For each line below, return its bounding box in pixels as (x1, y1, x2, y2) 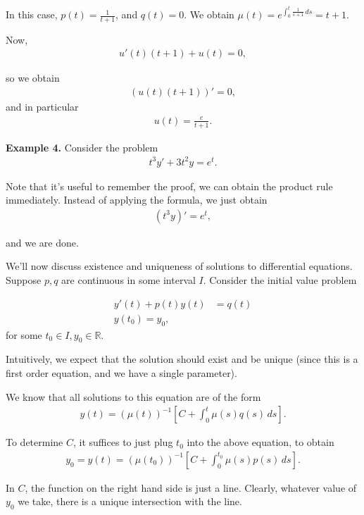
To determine (6, 435, 63, 449)
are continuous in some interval (61, 273, 196, 287)
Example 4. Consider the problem (6, 139, 158, 154)
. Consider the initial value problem (203, 273, 357, 287)
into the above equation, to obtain (187, 435, 334, 449)
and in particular (6, 99, 79, 114)
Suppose (6, 273, 42, 287)
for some (6, 327, 42, 342)
